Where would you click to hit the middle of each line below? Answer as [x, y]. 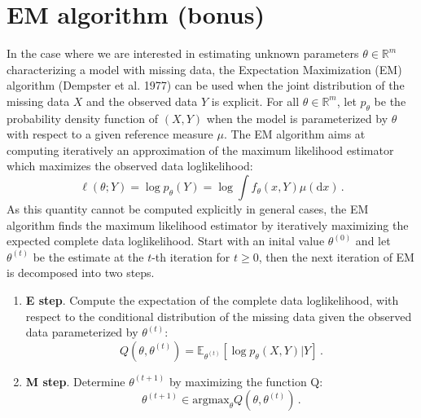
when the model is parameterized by [297, 118]
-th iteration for [191, 256]
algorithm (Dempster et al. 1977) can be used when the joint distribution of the [206, 85]
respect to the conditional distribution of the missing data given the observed [219, 316]
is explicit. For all [255, 101]
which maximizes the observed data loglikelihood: [130, 166]
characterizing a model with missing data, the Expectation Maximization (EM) [204, 69]
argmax [211, 400]
